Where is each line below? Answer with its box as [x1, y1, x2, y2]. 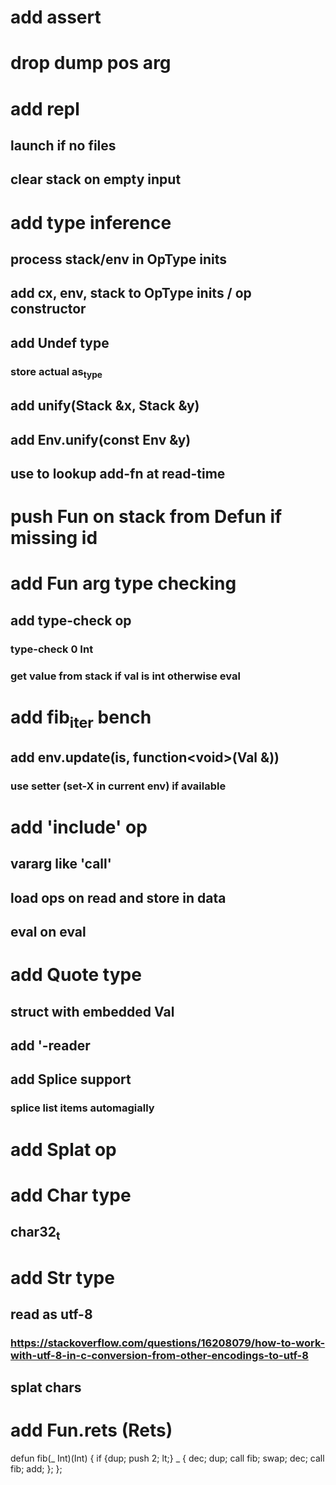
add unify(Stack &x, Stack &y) [10, 397, 200, 415]
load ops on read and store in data [10, 889, 227, 906]
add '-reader [10, 1037, 91, 1055]
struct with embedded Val [10, 1003, 175, 1020]
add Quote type [10, 964, 142, 986]
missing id [10, 527, 98, 550]
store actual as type [10, 364, 103, 380]
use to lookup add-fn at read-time [10, 466, 226, 483]
